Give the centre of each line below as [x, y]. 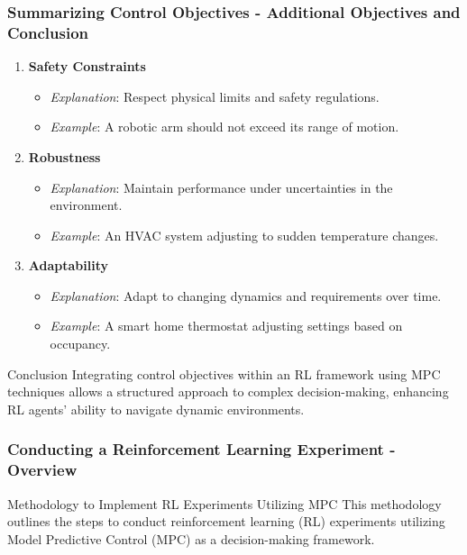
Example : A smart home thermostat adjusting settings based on [226, 326]
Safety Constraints [87, 66]
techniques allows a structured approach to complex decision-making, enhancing [228, 391]
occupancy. [80, 344]
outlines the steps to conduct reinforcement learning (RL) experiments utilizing [226, 521]
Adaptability [68, 265]
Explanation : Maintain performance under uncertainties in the [221, 187]
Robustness [64, 156]
